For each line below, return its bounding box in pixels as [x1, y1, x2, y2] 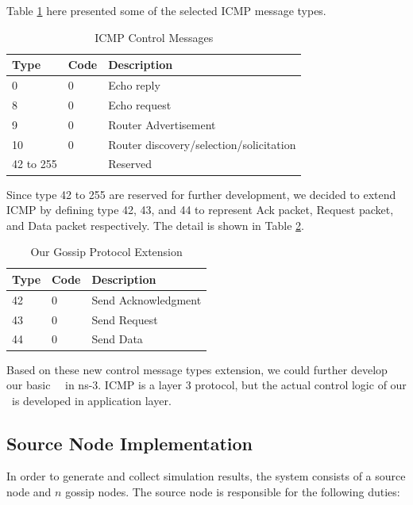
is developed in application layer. [11, 392, 172, 408]
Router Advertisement [108, 116, 216, 132]
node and [6, 484, 52, 500]
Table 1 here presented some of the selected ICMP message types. [6, 2, 326, 18]
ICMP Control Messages [95, 29, 214, 45]
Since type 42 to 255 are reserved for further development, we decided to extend [6, 186, 396, 202]
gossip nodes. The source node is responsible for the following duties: [65, 484, 400, 500]
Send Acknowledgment [91, 291, 202, 308]
